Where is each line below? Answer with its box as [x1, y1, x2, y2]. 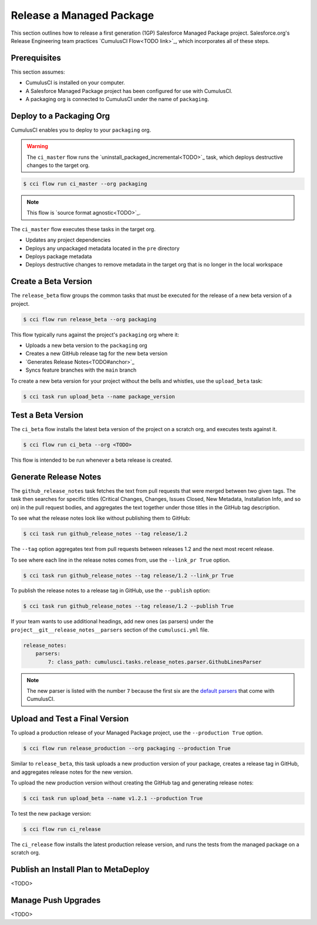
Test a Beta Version [11, 410, 83, 420]
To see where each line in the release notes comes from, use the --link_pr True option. [11, 556, 231, 563]
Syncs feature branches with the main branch [25, 366, 137, 373]
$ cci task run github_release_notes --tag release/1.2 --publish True [23, 603, 234, 610]
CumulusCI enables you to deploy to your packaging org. [11, 126, 151, 133]
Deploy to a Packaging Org [11, 111, 110, 121]
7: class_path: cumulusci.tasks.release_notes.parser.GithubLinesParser [48, 659, 262, 665]
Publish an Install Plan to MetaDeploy [11, 864, 150, 874]
